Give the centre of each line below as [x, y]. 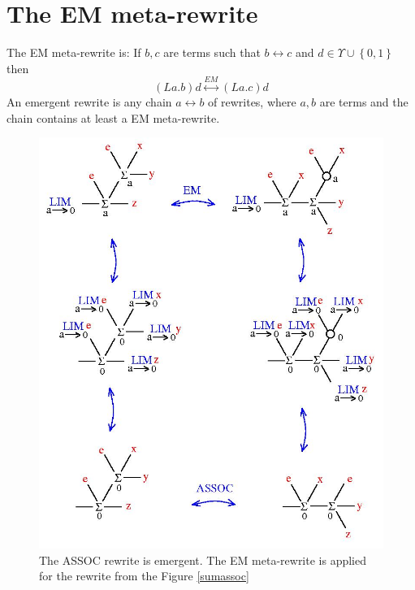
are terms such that [212, 52]
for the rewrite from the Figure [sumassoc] [144, 576]
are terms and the [364, 102]
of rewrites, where [252, 102]
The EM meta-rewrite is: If [74, 52]
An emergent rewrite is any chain [89, 102]
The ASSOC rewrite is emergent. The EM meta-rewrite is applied [203, 560]
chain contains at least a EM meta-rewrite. [113, 117]
